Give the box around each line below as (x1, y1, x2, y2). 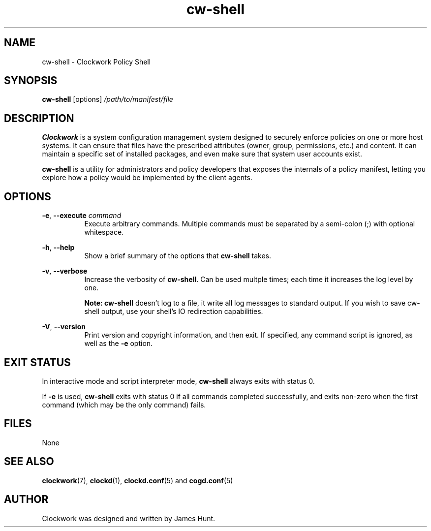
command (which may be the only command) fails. (42, 400, 206, 409)
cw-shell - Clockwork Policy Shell (42, 57, 151, 66)
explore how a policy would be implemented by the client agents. (42, 173, 252, 182)
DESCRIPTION (4, 112, 74, 125)
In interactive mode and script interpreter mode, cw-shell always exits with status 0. (42, 376, 315, 385)
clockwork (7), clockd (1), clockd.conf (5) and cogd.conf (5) (42, 476, 233, 485)
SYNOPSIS (4, 74, 58, 87)
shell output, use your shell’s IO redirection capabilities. (84, 307, 263, 316)
